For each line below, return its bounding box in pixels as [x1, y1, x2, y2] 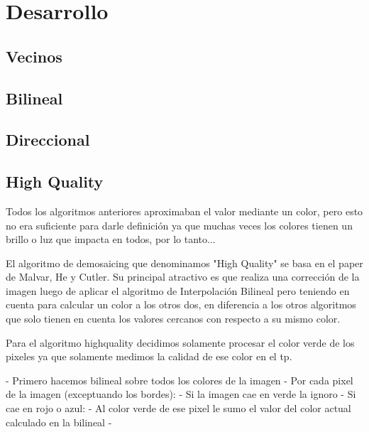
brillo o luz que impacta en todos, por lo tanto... [6, 232, 216, 247]
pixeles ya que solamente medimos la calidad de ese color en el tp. [6, 349, 292, 364]
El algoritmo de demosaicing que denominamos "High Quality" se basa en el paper [6, 255, 363, 270]
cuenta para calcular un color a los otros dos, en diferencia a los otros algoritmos [6, 297, 356, 312]
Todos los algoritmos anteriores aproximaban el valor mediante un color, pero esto [6, 203, 363, 218]
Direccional [6, 129, 90, 151]
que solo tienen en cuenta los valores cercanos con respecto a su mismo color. [6, 311, 341, 326]
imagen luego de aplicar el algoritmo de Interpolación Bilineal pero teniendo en [6, 283, 350, 298]
